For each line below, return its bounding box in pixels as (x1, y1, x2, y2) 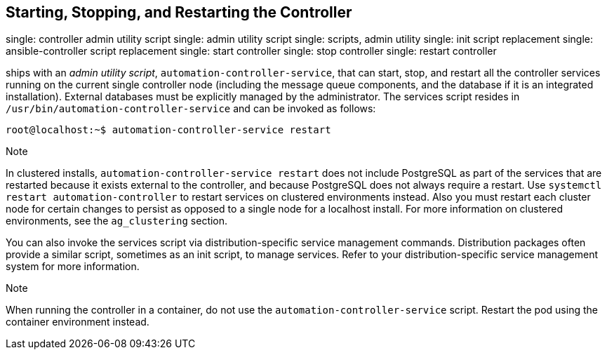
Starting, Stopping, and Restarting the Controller (6, 4, 352, 21)
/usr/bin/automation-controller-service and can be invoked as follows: (6, 102, 376, 115)
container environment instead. (6, 316, 149, 328)
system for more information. (6, 260, 140, 273)
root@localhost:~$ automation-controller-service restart (6, 124, 331, 136)
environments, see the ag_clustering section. (6, 215, 228, 227)
